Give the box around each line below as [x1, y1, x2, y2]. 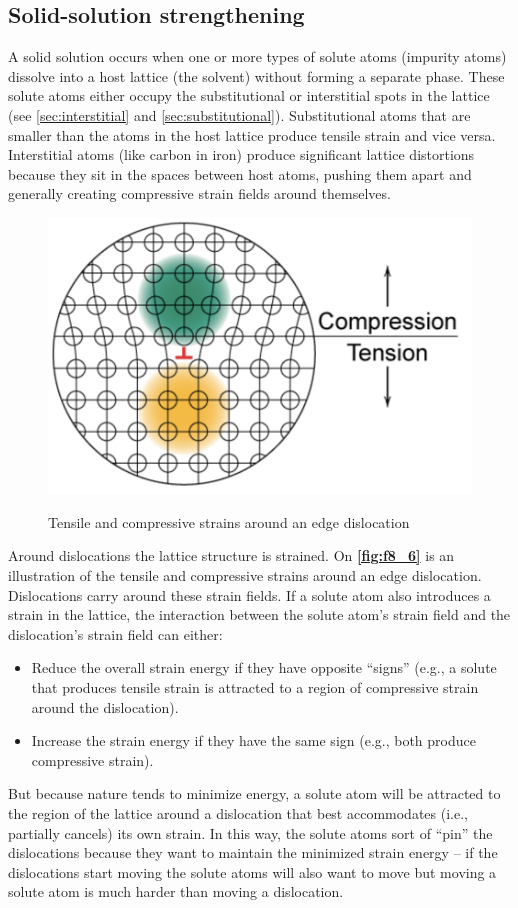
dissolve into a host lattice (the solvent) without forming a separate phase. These [8, 65, 505, 86]
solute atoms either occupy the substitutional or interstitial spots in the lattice [8, 85, 490, 106]
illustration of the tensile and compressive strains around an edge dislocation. [8, 564, 482, 585]
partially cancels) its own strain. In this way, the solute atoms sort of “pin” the [8, 822, 493, 843]
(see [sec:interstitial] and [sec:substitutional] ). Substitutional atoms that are [8, 104, 471, 125]
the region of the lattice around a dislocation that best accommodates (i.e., [8, 802, 468, 823]
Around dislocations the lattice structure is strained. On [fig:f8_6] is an [8, 545, 455, 566]
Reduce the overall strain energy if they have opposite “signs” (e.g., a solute [31, 657, 497, 678]
